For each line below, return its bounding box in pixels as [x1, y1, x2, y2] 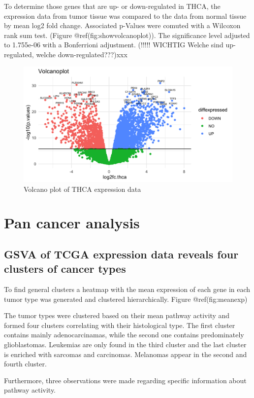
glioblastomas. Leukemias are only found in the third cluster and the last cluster [4, 339, 247, 350]
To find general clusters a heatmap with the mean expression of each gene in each [4, 284, 251, 294]
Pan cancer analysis [4, 213, 140, 233]
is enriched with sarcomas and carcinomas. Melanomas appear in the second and [4, 349, 247, 359]
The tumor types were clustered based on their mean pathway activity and [4, 310, 230, 321]
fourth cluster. [4, 359, 47, 369]
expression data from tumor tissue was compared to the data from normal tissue [4, 10, 247, 21]
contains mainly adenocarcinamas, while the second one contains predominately [4, 329, 244, 340]
